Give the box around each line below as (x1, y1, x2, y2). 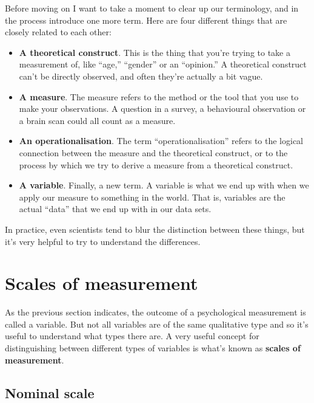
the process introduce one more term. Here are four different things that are (5, 13, 287, 26)
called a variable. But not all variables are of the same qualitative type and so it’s (5, 317, 309, 330)
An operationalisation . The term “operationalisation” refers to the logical (19, 134, 304, 147)
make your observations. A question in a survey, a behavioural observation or (19, 102, 306, 115)
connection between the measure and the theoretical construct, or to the (19, 146, 288, 159)
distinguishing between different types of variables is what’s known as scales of (5, 342, 301, 354)
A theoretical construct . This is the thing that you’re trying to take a (19, 46, 291, 58)
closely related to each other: (5, 26, 112, 38)
